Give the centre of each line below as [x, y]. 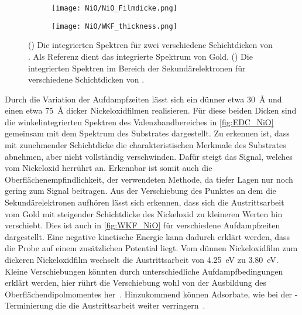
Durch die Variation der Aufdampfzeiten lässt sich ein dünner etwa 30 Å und [143, 99]
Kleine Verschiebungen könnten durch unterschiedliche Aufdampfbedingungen [144, 271]
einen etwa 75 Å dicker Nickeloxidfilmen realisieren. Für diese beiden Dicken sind [151, 110]
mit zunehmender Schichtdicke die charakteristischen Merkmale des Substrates [145, 145]
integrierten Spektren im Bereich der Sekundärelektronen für [137, 68]
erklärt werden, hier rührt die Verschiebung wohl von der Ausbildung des [136, 283]
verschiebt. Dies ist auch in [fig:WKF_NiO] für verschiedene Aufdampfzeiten [143, 225]
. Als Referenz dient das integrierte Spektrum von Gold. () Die [140, 56]
